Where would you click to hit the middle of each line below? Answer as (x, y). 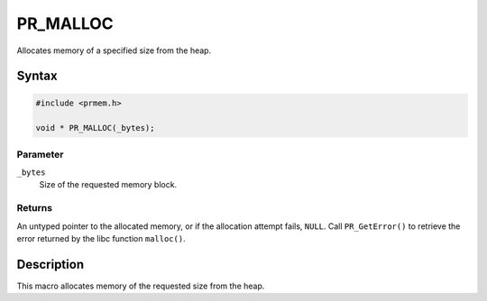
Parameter (40, 154)
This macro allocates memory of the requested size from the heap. (141, 286)
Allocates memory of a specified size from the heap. (114, 50)
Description (51, 265)
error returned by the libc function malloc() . (101, 238)
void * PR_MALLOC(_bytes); (95, 128)
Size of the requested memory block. (108, 185)
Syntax (37, 76)
